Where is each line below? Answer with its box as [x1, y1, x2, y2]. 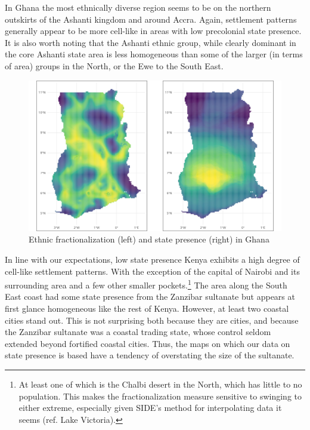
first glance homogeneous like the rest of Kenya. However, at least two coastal [5, 302, 289, 314]
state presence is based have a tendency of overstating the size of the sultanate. [5, 349, 294, 361]
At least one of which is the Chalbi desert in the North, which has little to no [18, 377, 302, 390]
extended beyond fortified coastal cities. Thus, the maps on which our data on [5, 337, 290, 349]
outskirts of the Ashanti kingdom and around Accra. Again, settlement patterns [5, 13, 297, 25]
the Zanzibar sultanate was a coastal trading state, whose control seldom [5, 325, 271, 338]
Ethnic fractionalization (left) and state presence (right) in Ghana [29, 233, 269, 245]
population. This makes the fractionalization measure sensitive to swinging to [18, 389, 302, 402]
